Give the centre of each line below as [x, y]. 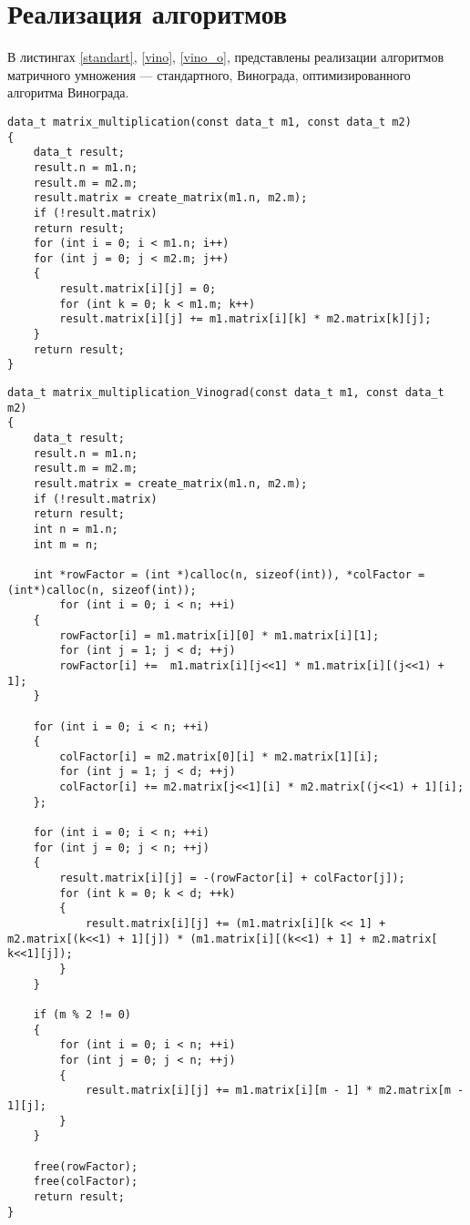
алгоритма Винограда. [68, 92]
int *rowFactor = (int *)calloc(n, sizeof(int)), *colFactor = [229, 574]
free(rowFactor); [86, 1166]
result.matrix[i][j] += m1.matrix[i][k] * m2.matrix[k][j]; [245, 319]
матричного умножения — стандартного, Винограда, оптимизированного [209, 74]
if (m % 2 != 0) [82, 1014]
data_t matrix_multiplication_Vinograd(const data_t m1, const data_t [226, 393]
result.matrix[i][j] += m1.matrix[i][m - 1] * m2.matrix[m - [275, 1091]
